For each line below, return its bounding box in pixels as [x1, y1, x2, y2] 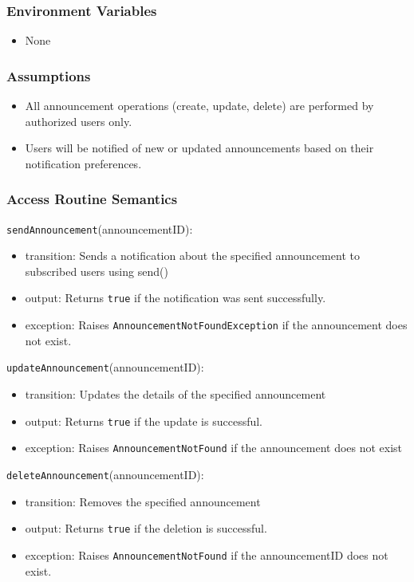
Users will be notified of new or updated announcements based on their [25, 140, 374, 156]
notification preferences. [25, 155, 142, 171]
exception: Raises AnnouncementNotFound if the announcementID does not [25, 546, 388, 563]
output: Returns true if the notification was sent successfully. [25, 289, 326, 306]
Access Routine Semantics [6, 189, 178, 209]
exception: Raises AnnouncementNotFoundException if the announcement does [25, 317, 408, 333]
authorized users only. [25, 112, 132, 129]
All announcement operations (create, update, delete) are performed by [25, 97, 374, 114]
